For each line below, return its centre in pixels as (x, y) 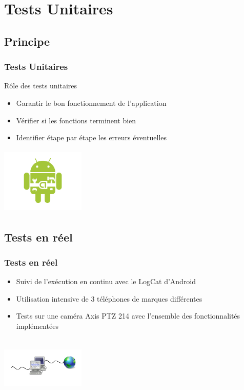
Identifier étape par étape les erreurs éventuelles (91, 137)
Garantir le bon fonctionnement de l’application (91, 103)
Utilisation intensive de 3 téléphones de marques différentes (109, 298)
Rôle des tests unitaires (41, 86)
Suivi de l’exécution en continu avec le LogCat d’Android (106, 281)
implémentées (37, 326)
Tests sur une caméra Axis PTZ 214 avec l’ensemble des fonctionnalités (128, 316)
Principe (27, 41)
